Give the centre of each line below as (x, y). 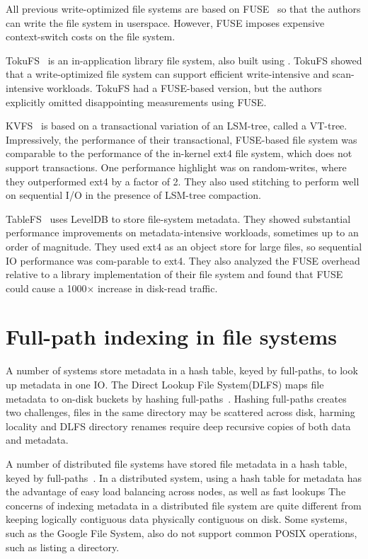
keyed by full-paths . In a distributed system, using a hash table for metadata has (184, 477)
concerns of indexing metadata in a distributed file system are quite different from (184, 505)
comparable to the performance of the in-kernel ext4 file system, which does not (179, 153)
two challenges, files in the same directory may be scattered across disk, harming (180, 412)
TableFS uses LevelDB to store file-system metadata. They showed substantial (178, 218)
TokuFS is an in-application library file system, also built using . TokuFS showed (184, 60)
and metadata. (37, 440)
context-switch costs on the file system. (91, 36)
